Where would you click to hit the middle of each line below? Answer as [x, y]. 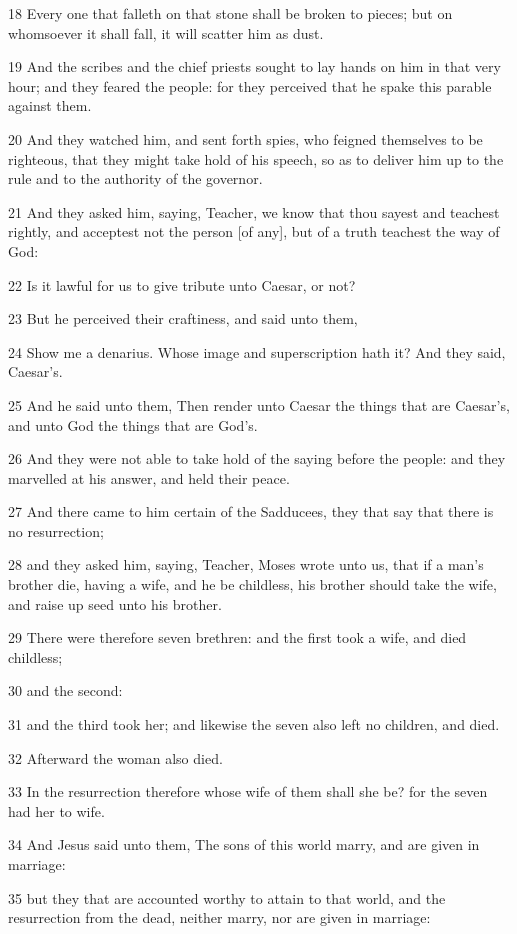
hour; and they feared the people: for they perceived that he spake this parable [250, 85]
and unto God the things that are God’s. [133, 424]
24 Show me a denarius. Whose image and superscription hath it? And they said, [257, 351]
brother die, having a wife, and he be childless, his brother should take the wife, [252, 584]
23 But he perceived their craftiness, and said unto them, [183, 318]
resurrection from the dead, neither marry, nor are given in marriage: [219, 917]
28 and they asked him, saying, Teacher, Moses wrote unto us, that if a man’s [246, 564]
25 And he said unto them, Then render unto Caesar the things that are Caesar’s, [259, 404]
